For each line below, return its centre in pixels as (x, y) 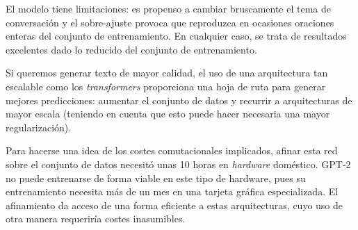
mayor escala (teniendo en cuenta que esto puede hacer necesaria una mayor (168, 114)
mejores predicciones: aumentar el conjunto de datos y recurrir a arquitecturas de (179, 100)
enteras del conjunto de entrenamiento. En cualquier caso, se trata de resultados (176, 36)
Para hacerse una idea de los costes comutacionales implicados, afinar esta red (172, 150)
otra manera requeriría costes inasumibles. (96, 219)
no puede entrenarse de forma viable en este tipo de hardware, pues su (156, 178)
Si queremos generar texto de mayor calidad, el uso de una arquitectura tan (167, 73)
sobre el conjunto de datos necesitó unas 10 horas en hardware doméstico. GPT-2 (178, 164)
